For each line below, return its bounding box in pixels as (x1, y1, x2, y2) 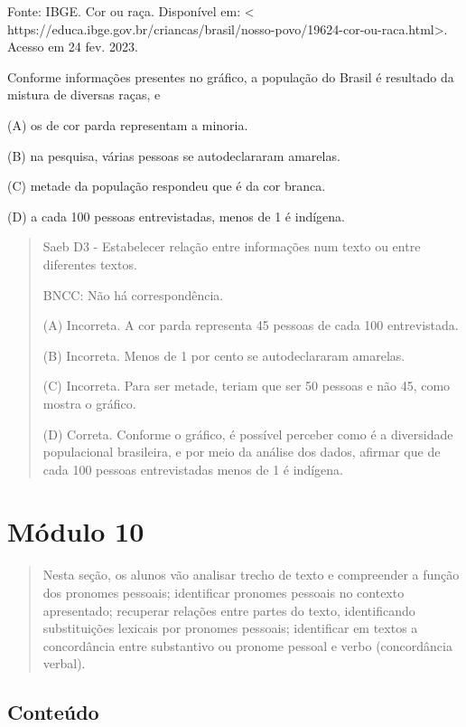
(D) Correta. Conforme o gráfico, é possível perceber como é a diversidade (42, 424, 453, 443)
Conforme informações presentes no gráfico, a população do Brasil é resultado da (7, 67, 454, 86)
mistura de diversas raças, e (7, 85, 161, 104)
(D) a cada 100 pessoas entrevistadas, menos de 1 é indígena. (7, 206, 345, 225)
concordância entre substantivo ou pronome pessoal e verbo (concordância (42, 636, 452, 655)
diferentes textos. (42, 254, 137, 273)
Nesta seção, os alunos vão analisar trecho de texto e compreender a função (42, 565, 460, 584)
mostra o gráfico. (42, 393, 136, 412)
